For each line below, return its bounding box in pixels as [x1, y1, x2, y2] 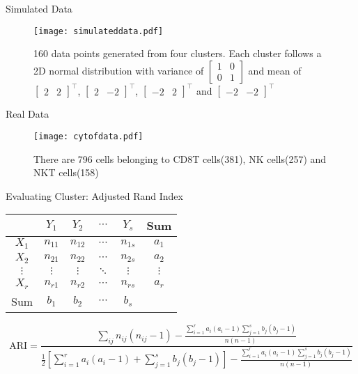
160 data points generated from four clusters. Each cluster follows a [33, 46, 322, 61]
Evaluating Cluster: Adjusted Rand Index [6, 188, 183, 203]
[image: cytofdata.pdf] [33, 131, 143, 141]
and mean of [248, 63, 302, 77]
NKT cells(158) [33, 165, 99, 180]
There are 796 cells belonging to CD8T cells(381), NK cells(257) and [33, 151, 327, 166]
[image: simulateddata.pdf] [33, 26, 164, 36]
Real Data [6, 107, 49, 121]
